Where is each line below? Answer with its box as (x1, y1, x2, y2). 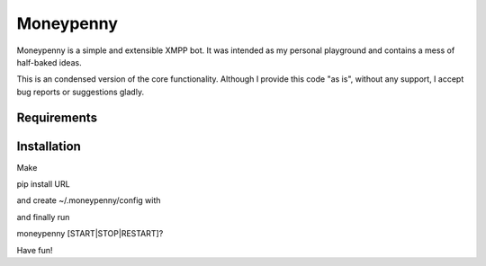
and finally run (16, 211, 70, 222)
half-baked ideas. (16, 57, 82, 67)
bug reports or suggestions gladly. (16, 86, 144, 97)
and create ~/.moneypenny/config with (16, 195, 161, 206)
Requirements (16, 110, 98, 125)
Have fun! (16, 244, 53, 255)
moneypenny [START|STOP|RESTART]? (16, 228, 164, 239)
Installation (16, 138, 81, 154)
